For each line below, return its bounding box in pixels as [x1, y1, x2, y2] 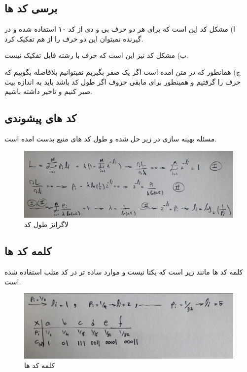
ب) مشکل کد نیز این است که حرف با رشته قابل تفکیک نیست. [4, 50, 189, 60]
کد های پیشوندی [4, 110, 77, 126]
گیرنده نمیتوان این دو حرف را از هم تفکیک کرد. [4, 33, 143, 44]
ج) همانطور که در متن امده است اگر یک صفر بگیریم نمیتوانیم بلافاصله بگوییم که [4, 66, 241, 77]
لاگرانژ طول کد [24, 219, 69, 230]
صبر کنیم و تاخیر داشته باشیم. [4, 86, 93, 96]
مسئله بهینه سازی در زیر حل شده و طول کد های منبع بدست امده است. [4, 133, 217, 143]
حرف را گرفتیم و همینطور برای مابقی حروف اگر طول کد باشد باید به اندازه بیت [4, 76, 241, 87]
